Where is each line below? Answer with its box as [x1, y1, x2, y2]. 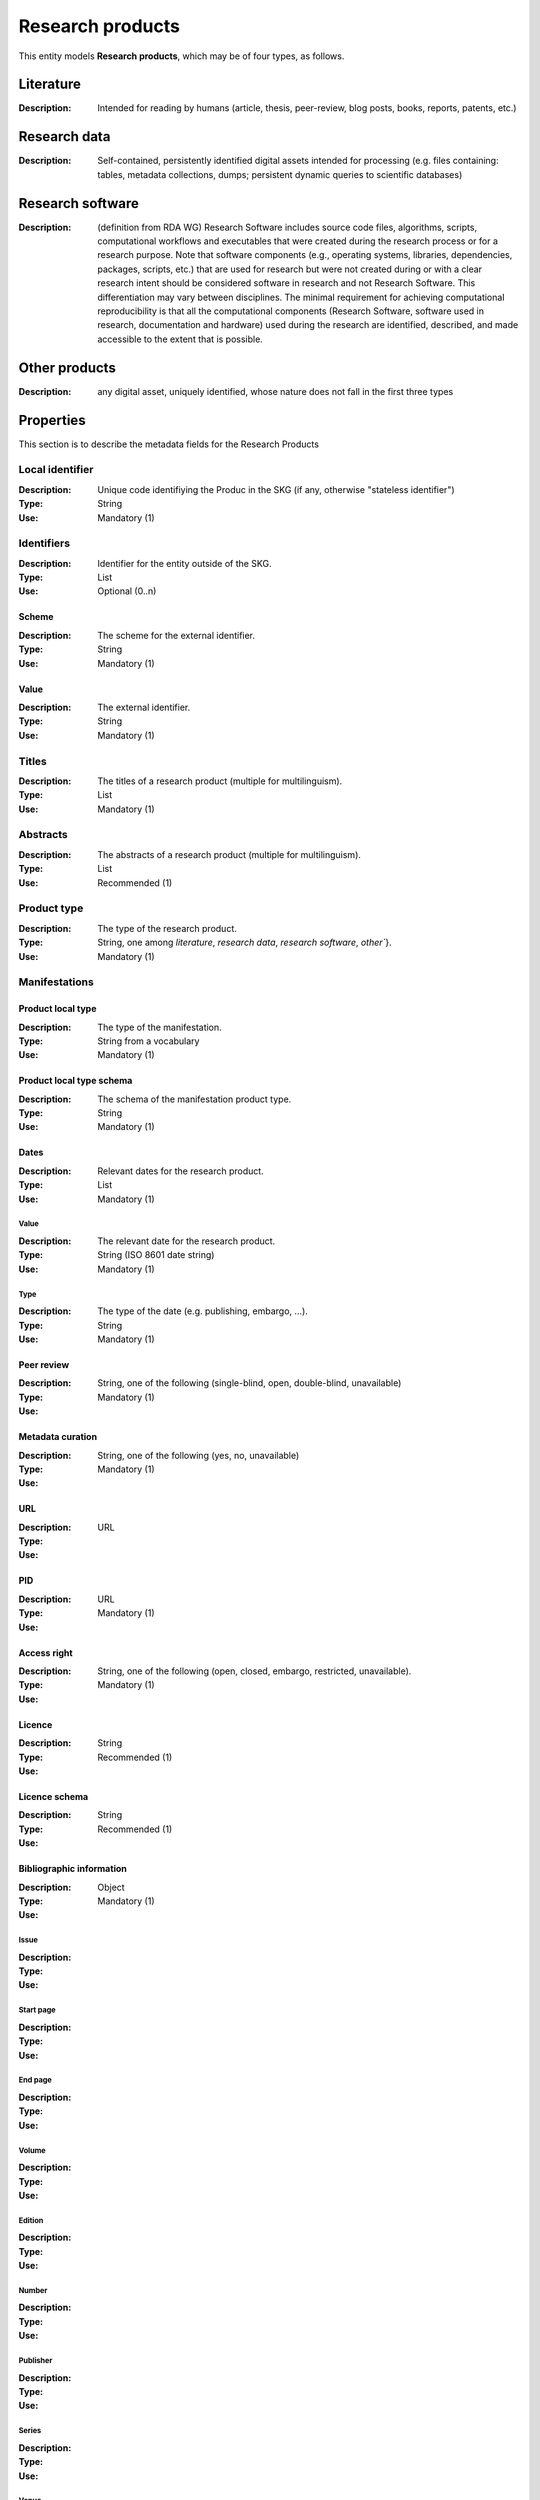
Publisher [18, 2356, 53, 2366]
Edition [18, 2215, 44, 2225]
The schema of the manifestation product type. [97, 1093, 292, 1105]
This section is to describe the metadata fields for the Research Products [18, 438, 320, 450]
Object [97, 1881, 125, 1893]
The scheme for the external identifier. [97, 629, 255, 641]
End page [18, 2075, 52, 2085]
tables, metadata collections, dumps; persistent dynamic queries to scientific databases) [97, 168, 463, 180]
